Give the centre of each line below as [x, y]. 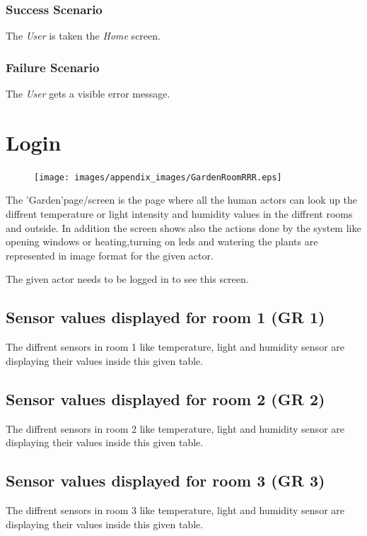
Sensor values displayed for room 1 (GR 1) [165, 317]
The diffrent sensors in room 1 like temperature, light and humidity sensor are [175, 347]
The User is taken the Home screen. [83, 36]
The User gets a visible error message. [88, 94]
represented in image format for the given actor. [110, 255]
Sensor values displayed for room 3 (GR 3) [165, 480]
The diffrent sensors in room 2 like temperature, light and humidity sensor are [175, 428]
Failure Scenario [53, 67]
